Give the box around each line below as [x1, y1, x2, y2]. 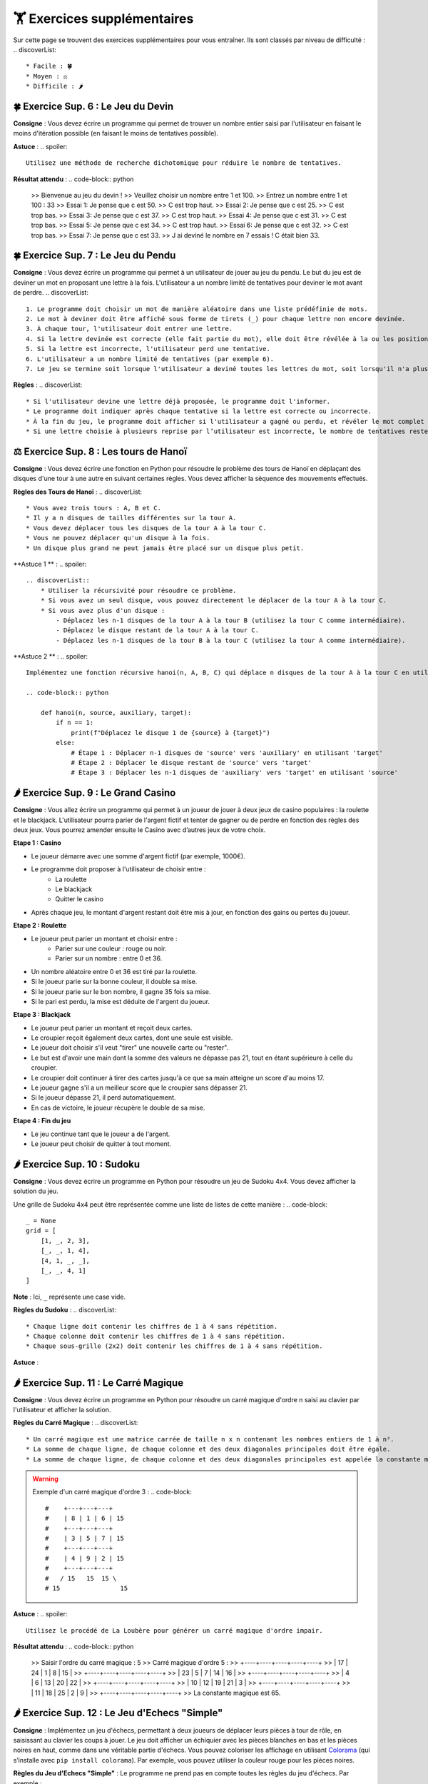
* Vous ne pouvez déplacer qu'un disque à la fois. [26, 534, 210, 542]
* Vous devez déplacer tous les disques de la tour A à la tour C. [26, 524, 267, 532]
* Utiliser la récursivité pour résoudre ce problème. [40, 586, 237, 594]
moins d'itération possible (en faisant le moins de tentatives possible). [13, 129, 219, 138]
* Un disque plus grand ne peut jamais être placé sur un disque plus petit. [26, 544, 305, 552]
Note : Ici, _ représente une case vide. [13, 1292, 126, 1301]
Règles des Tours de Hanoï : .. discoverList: [13, 487, 143, 496]
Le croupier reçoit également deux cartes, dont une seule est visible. [31, 1033, 233, 1042]
